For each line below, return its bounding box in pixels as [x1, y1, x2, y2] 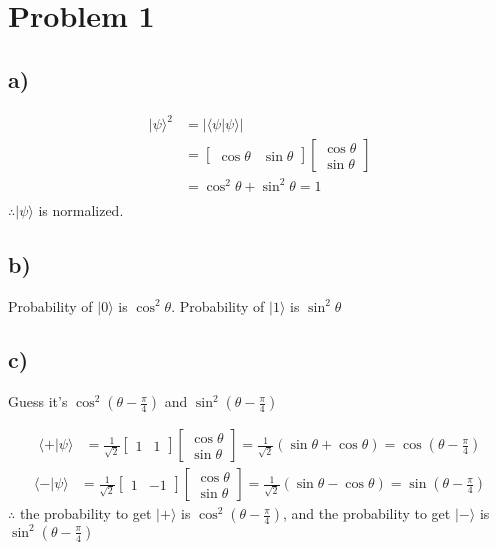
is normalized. [38, 199, 124, 220]
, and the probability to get [283, 503, 451, 524]
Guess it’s [8, 391, 68, 412]
